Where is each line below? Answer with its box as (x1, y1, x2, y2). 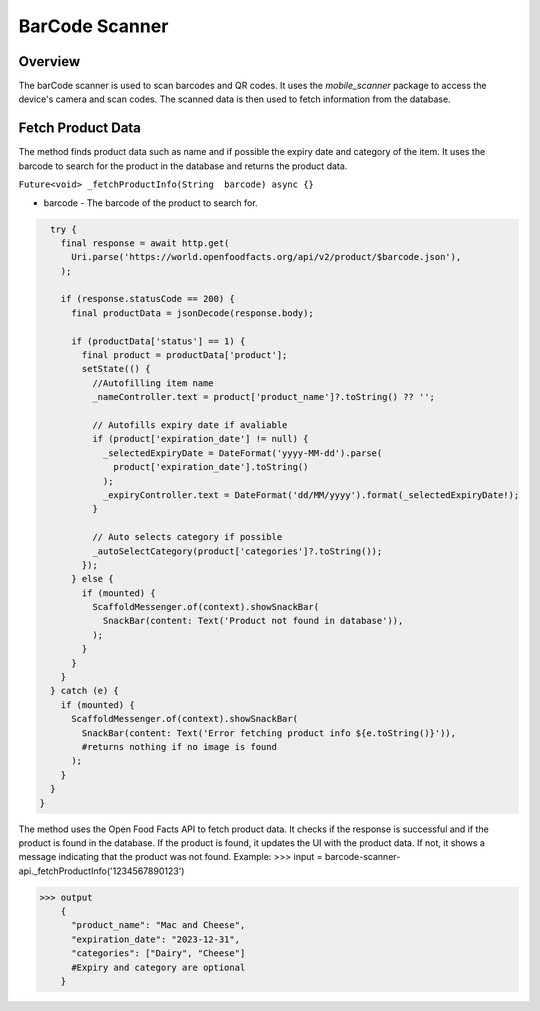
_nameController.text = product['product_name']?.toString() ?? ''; (91, 391, 435, 403)
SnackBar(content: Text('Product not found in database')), (102, 615, 404, 627)
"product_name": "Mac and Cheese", (71, 920, 246, 931)
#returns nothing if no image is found (81, 741, 277, 752)
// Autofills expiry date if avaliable (91, 419, 288, 430)
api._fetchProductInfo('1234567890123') (18, 865, 185, 877)
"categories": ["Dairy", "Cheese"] (71, 948, 246, 959)
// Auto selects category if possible (91, 531, 283, 543)
